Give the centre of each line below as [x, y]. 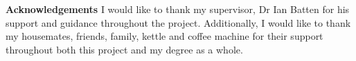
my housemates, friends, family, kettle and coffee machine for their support [164, 36]
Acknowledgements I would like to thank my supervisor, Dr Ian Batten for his [178, 9]
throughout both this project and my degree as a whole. [124, 49]
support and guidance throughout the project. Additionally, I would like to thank [178, 22]
